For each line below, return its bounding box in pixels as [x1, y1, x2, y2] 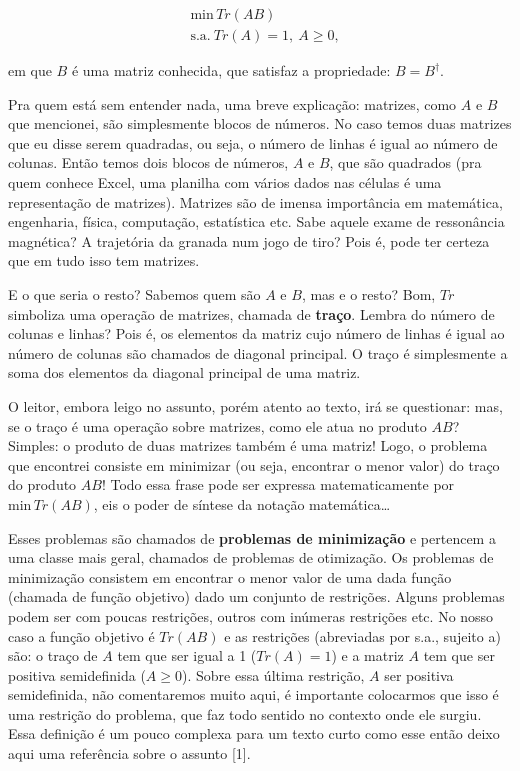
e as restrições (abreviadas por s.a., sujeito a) [224, 625, 501, 646]
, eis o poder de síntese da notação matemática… [93, 493, 391, 514]
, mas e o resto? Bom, [301, 284, 436, 304]
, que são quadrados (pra [329, 152, 482, 173]
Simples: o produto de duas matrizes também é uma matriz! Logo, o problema [8, 435, 488, 456]
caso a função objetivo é [8, 625, 155, 646]
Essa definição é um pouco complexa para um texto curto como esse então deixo [8, 723, 500, 744]
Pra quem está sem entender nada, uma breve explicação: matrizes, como [8, 93, 457, 114]
